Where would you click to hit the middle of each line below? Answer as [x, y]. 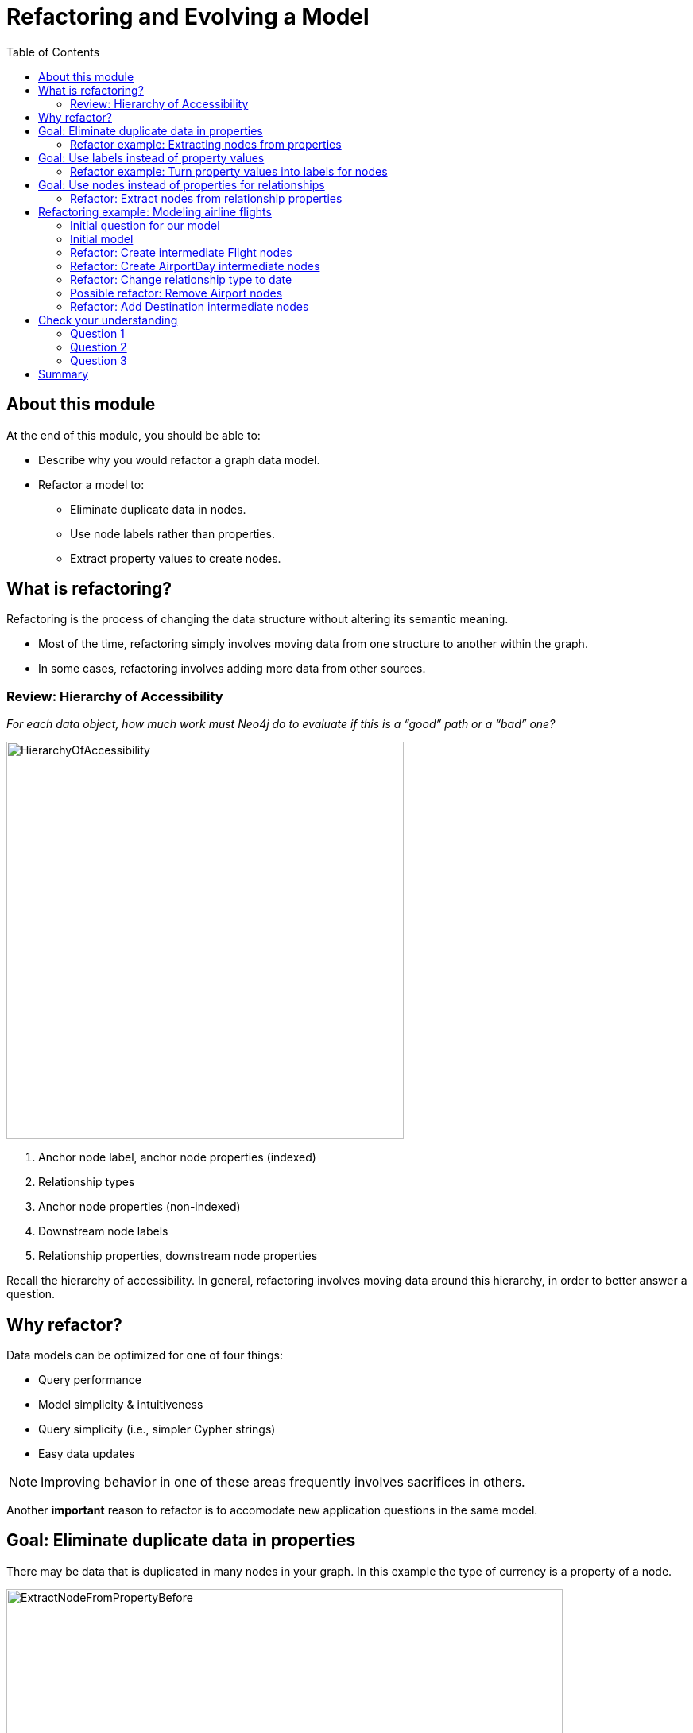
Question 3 [99, 360]
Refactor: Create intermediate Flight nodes [181, 252]
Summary [64, 374]
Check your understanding [108, 320]
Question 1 [97, 333]
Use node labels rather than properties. [173, 533]
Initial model [102, 238]
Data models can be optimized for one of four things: [145, 1355]
